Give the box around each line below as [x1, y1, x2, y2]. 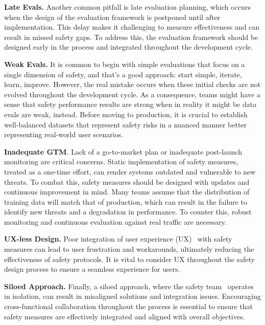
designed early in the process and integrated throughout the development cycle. [4, 41, 253, 52]
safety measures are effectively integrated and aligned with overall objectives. [4, 311, 245, 321]
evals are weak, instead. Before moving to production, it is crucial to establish [4, 109, 248, 119]
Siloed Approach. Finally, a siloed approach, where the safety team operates [4, 280, 254, 291]
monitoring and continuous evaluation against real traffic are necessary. [4, 216, 227, 227]
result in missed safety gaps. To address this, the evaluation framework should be [4, 31, 258, 42]
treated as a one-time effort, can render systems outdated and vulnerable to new [4, 166, 256, 177]
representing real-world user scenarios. [4, 129, 124, 140]
